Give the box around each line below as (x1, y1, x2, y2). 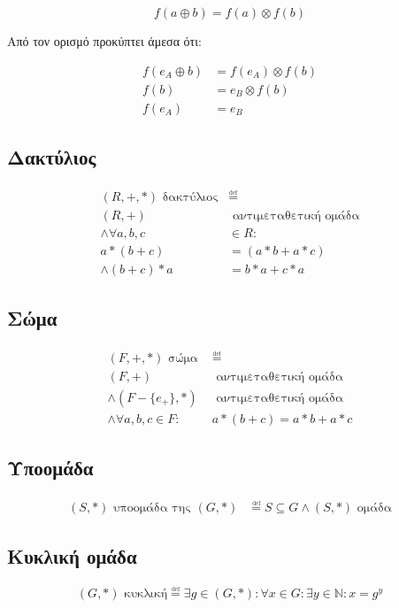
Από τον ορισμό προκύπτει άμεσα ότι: (7, 32, 202, 50)
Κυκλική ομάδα (7, 543, 137, 570)
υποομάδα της (113, 501, 191, 514)
